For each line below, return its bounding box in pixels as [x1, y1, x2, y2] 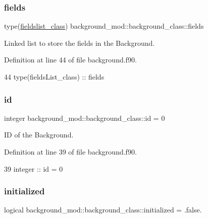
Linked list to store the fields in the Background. [4, 37, 155, 48]
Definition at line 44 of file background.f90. [4, 54, 137, 65]
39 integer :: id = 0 [4, 163, 63, 174]
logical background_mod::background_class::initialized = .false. [4, 204, 202, 215]
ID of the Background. [4, 129, 74, 140]
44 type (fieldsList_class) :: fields [4, 71, 105, 82]
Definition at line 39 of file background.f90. [4, 147, 137, 157]
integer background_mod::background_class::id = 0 [4, 112, 165, 123]
